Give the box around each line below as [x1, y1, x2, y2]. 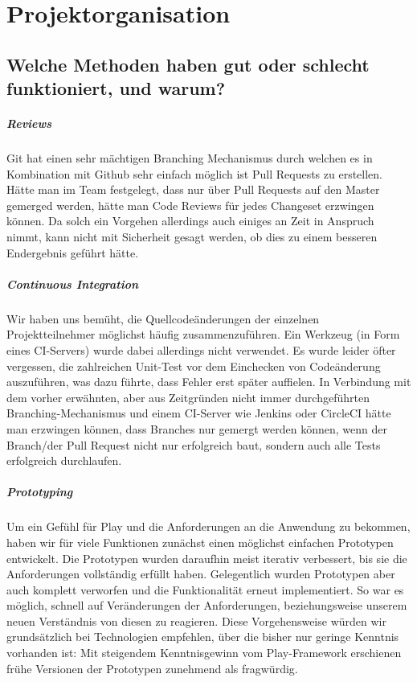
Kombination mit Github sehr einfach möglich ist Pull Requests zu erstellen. [6, 165, 383, 182]
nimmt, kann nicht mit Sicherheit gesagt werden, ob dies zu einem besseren [6, 228, 378, 245]
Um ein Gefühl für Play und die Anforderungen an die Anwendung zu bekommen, [6, 518, 411, 535]
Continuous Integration [6, 275, 139, 292]
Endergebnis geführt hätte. [6, 244, 139, 261]
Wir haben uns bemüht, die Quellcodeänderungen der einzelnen [6, 310, 320, 327]
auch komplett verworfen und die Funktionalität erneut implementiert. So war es [6, 581, 404, 598]
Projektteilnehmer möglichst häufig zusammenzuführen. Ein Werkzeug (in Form [6, 326, 400, 343]
